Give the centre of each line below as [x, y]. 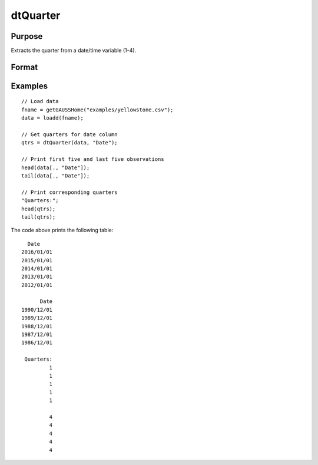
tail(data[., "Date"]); [56, 176]
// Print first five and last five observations [93, 159]
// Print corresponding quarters [69, 192]
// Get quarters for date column [69, 135]
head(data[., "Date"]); [56, 167]
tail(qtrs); [39, 217]
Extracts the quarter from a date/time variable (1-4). [74, 51]
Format [24, 67]
